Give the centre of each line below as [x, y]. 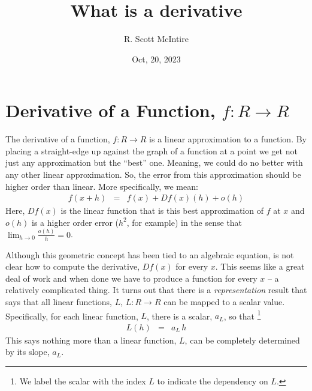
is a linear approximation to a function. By [228, 139]
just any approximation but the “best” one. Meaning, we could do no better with [154, 162]
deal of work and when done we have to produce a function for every [131, 278]
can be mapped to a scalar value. [224, 301]
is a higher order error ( [75, 222]
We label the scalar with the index [83, 381]
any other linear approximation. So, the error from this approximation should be [153, 174]
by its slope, [28, 352]
